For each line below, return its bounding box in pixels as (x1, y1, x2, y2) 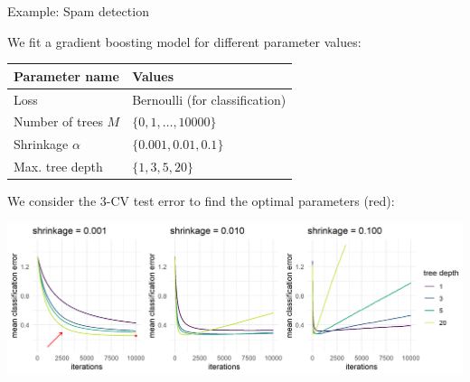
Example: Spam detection (7, 2, 149, 20)
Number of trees (14, 112, 103, 131)
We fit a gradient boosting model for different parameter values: (7, 32, 362, 51)
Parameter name (14, 66, 119, 85)
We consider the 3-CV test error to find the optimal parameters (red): (7, 191, 395, 210)
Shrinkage (14, 135, 69, 154)
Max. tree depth (14, 157, 103, 176)
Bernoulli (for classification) (132, 89, 287, 108)
